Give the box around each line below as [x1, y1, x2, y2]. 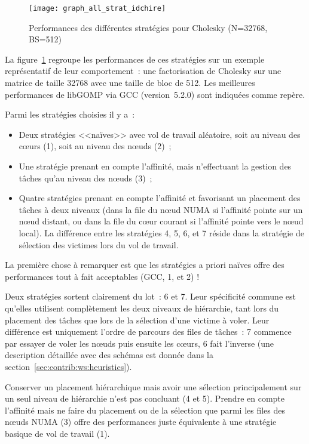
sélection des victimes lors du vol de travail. [19, 238, 179, 251]
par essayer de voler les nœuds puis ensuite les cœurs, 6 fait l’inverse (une [5, 337, 274, 349]
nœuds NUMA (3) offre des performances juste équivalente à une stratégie [5, 415, 277, 428]
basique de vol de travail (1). [5, 427, 110, 439]
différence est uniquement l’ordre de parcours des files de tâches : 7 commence [5, 325, 292, 338]
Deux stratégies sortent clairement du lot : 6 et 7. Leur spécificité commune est [5, 290, 296, 303]
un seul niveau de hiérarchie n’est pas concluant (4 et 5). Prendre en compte [5, 392, 285, 405]
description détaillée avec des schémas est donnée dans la [5, 349, 213, 361]
